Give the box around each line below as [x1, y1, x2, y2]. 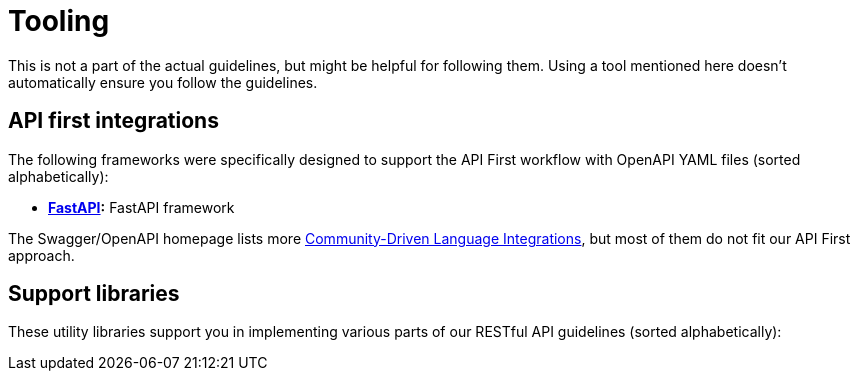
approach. [8, 246, 75, 264]
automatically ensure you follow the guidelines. [8, 73, 318, 91]
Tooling [8, 4, 110, 38]
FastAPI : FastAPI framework [48, 198, 235, 216]
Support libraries [8, 281, 180, 307]
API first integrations [8, 108, 219, 134]
